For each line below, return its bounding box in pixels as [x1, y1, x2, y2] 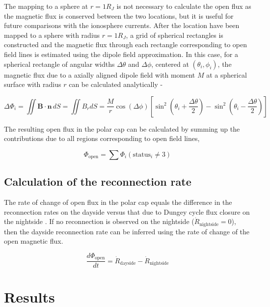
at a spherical [206, 69, 247, 80]
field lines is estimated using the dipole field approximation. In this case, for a [4, 49, 238, 59]
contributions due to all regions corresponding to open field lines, [4, 133, 200, 143]
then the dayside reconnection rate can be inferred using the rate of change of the [4, 226, 250, 236]
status [133, 151, 151, 158]
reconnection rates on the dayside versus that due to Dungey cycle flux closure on [4, 206, 250, 217]
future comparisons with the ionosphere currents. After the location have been [4, 20, 240, 30]
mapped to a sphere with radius [4, 29, 100, 40]
